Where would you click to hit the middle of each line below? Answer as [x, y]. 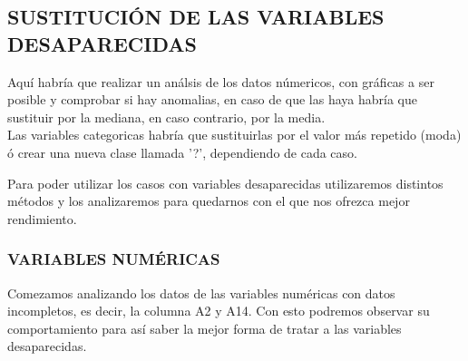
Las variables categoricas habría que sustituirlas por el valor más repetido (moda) [234, 135]
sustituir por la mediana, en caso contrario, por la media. [166, 117]
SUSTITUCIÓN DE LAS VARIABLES [196, 17]
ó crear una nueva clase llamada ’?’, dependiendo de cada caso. [182, 152]
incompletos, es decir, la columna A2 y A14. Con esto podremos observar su [219, 311]
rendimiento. [42, 218]
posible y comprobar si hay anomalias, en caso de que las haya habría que [212, 99]
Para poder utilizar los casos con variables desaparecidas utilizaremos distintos [225, 183]
